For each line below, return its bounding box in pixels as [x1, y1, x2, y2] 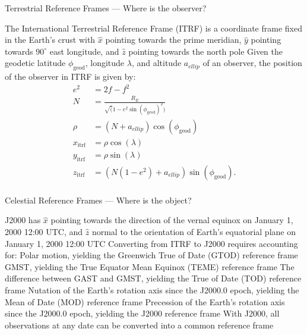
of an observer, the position [202, 57, 302, 69]
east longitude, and [49, 45, 119, 57]
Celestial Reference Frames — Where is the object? [5, 193, 192, 206]
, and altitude [131, 57, 182, 69]
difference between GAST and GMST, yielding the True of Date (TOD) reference [5, 272, 302, 284]
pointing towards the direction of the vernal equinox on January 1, [50, 214, 293, 226]
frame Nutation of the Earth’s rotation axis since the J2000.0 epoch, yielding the [5, 284, 299, 296]
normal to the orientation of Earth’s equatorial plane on [91, 226, 296, 238]
